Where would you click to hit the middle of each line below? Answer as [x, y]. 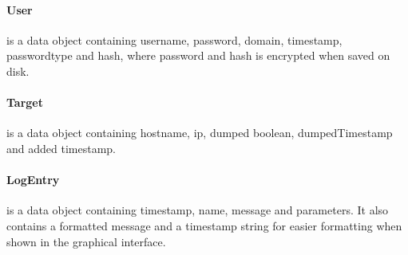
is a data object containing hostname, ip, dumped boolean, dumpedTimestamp [200, 133]
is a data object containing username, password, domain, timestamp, [174, 39]
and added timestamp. [61, 148]
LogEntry [33, 180]
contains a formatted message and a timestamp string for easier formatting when [204, 225]
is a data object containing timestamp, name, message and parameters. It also [198, 210]
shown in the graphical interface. [86, 241]
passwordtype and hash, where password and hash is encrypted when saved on [198, 55]
